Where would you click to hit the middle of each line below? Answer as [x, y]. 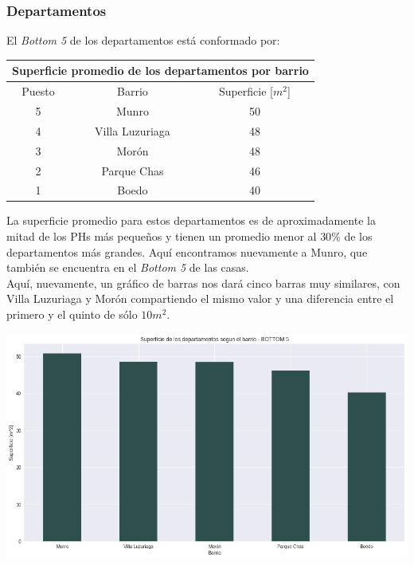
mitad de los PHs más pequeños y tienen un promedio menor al [162, 236]
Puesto [38, 91]
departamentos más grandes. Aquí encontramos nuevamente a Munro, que [187, 251]
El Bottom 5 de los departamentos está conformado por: [143, 40]
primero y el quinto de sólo [72, 314]
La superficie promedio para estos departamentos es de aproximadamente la [191, 220]
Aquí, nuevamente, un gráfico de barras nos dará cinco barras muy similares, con [203, 282]
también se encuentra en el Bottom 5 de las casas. [128, 267]
